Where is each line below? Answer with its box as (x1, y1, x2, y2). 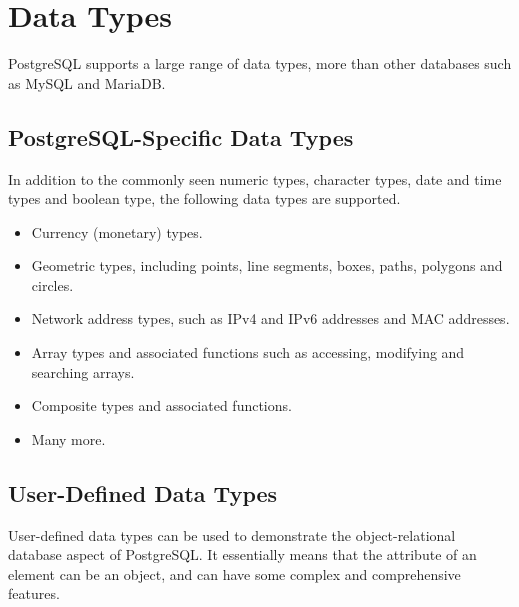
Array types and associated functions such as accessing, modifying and (31, 342, 465, 363)
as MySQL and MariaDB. (8, 72, 166, 93)
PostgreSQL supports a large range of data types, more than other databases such (8, 53, 512, 74)
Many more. (31, 428, 106, 449)
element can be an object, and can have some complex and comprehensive (8, 563, 461, 584)
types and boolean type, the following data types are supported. (8, 188, 401, 209)
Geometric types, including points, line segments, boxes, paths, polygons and (31, 255, 503, 276)
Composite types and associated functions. (31, 395, 292, 416)
